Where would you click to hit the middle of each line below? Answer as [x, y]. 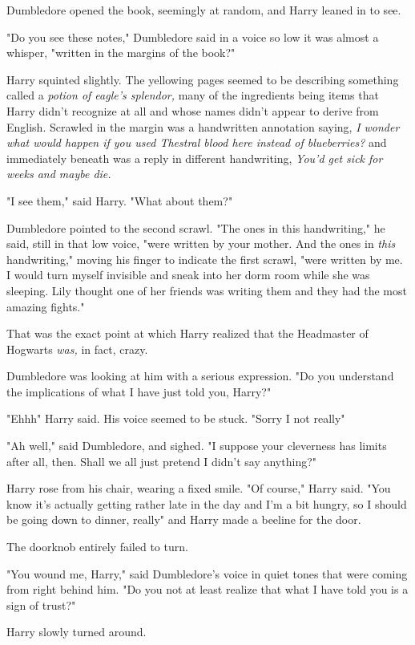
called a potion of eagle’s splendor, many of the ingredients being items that [193, 95]
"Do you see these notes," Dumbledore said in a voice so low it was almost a [193, 37]
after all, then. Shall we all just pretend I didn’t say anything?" [162, 461]
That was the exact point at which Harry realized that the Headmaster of [187, 333]
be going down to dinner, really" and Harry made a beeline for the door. [184, 519]
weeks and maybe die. [59, 174]
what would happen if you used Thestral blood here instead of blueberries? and [197, 142]
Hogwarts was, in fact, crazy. [77, 349]
